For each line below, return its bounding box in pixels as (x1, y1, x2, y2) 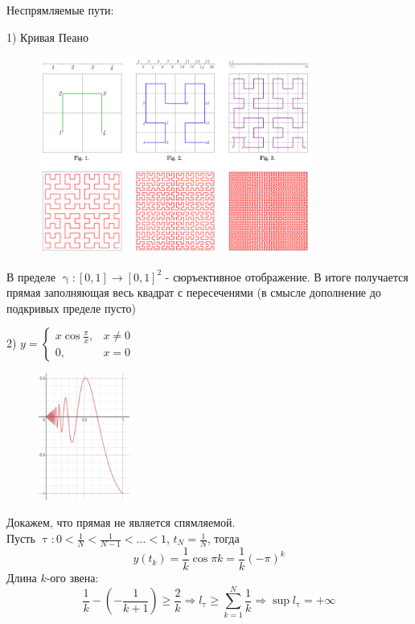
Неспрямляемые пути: (6, 2, 114, 18)
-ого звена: (46, 569, 99, 585)
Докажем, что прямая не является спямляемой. (6, 514, 236, 531)
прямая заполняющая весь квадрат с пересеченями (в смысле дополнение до (6, 284, 381, 301)
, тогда (207, 530, 240, 547)
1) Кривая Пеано (6, 28, 88, 45)
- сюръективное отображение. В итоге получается (165, 268, 409, 285)
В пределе (6, 268, 56, 285)
